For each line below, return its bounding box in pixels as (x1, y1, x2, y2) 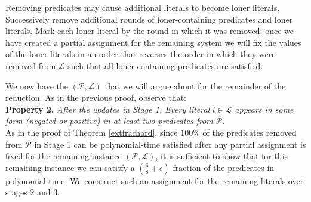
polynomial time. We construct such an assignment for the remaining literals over (5, 174, 304, 187)
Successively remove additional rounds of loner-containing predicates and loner (5, 13, 293, 25)
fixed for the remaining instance (5, 150, 122, 162)
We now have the (5, 79, 68, 92)
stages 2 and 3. (5, 186, 60, 198)
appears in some (235, 102, 294, 115)
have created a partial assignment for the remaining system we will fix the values (5, 36, 301, 48)
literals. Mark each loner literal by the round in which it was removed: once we (5, 24, 294, 37)
